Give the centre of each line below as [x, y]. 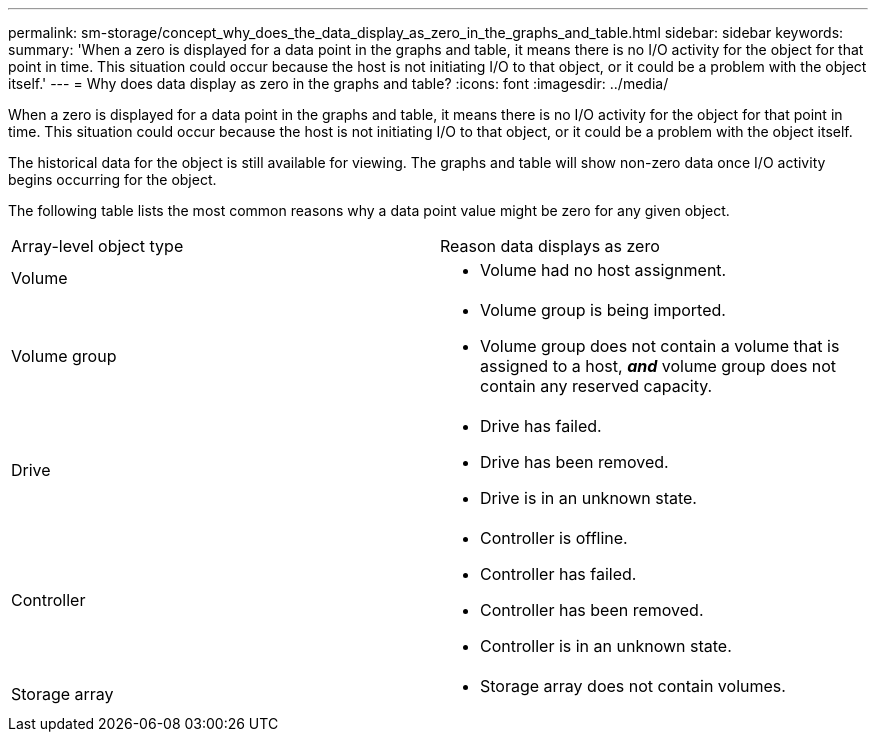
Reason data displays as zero [550, 246]
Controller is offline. [554, 538]
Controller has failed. [558, 574]
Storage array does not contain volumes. [633, 686]
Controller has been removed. [592, 610]
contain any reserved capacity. [596, 386]
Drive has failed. [541, 426]
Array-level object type [97, 246]
